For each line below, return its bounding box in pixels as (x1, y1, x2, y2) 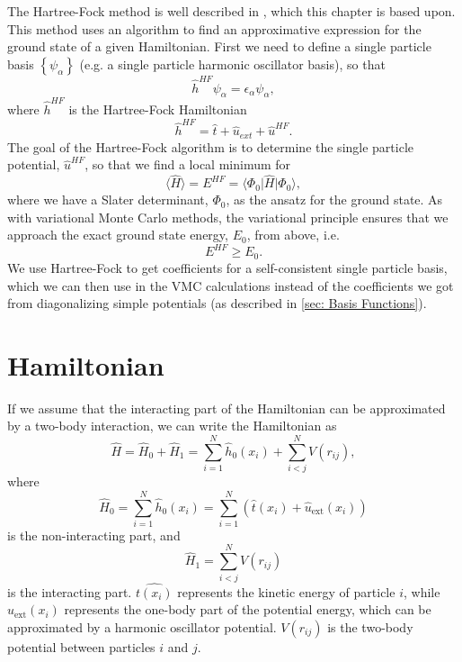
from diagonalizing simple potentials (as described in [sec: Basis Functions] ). (7, 294, 427, 313)
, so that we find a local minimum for (84, 155, 291, 174)
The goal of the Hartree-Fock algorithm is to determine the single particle (7, 137, 414, 156)
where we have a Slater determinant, (7, 190, 209, 209)
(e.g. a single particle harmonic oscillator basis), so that (79, 54, 386, 73)
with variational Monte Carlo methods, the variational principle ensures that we (7, 207, 449, 226)
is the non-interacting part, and (7, 525, 181, 544)
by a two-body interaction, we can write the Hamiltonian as (7, 416, 337, 435)
